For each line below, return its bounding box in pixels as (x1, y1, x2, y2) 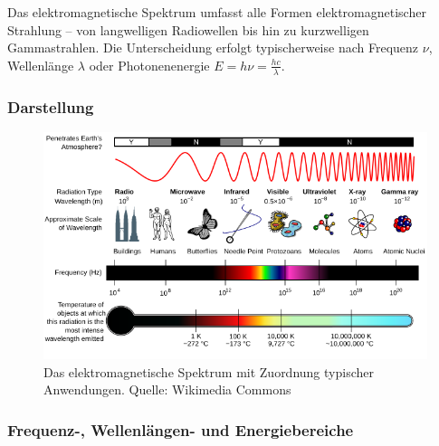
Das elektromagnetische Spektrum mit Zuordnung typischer (43, 362, 374, 381)
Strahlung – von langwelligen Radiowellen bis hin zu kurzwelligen (7, 20, 369, 39)
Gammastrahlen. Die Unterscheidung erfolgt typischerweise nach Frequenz (7, 38, 419, 57)
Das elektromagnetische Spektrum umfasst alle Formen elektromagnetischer (7, 3, 426, 21)
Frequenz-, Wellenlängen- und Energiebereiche (7, 418, 354, 441)
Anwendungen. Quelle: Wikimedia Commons (43, 380, 291, 399)
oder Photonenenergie (89, 55, 210, 74)
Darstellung (7, 95, 94, 118)
